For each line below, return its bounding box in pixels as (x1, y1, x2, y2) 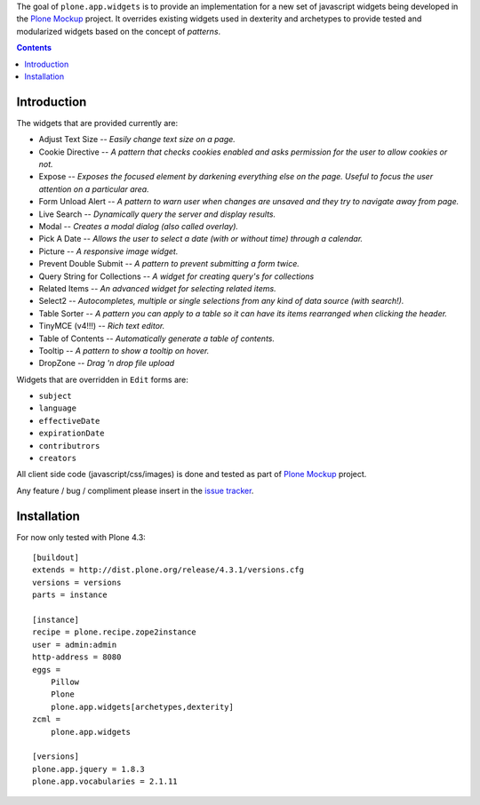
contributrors (38, 441, 100, 450)
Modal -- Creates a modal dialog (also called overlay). (38, 220, 239, 231)
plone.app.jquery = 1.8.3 (32, 764, 146, 774)
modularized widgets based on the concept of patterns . (16, 26, 221, 36)
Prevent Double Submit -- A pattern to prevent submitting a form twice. (38, 259, 300, 269)
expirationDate (38, 428, 106, 439)
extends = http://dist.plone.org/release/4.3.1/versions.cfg (32, 565, 304, 575)
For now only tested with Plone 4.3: (16, 531, 146, 542)
